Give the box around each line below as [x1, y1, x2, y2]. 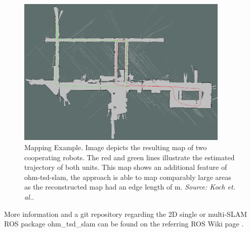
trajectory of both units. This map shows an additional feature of [24, 162, 227, 172]
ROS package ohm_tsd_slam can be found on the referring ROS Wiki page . [4, 218, 244, 229]
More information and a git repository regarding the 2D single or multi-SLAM [4, 208, 247, 219]
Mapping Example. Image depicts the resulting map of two [24, 142, 207, 153]
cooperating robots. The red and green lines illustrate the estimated [24, 152, 235, 162]
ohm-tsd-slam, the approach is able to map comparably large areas [24, 171, 231, 182]
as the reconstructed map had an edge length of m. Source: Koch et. [24, 181, 235, 192]
